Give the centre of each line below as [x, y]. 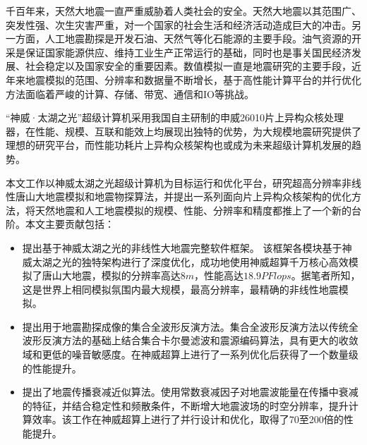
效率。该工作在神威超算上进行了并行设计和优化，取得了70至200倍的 [188, 419]
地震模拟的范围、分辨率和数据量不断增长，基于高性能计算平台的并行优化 [193, 79]
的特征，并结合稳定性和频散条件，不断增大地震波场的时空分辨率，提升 [185, 405]
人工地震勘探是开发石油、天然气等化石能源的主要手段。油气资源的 [198, 38]
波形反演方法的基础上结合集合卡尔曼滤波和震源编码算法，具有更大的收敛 [190, 340]
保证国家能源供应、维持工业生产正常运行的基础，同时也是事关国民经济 [188, 52]
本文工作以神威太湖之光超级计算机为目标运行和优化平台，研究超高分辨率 [174, 182]
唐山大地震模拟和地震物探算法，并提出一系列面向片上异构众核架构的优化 [183, 196]
